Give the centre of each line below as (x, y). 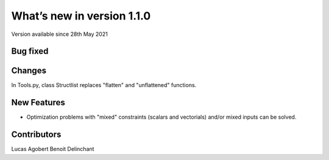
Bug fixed (30, 51)
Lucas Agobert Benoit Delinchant (53, 149)
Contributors (36, 135)
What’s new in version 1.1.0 (81, 16)
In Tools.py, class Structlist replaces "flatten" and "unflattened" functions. (104, 85)
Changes (29, 71)
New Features (38, 103)
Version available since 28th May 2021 (59, 34)
